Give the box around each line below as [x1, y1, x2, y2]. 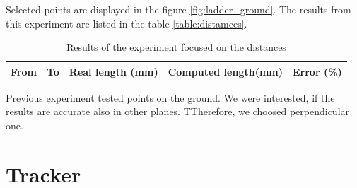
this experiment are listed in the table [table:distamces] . [6, 16, 247, 30]
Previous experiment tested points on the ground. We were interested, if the [6, 90, 335, 105]
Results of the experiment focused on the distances [66, 40, 286, 54]
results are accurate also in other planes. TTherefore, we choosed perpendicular [6, 104, 350, 119]
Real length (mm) [69, 64, 158, 78]
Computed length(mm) [168, 64, 283, 78]
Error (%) [293, 64, 342, 78]
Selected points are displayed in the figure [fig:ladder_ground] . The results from [6, 2, 351, 16]
